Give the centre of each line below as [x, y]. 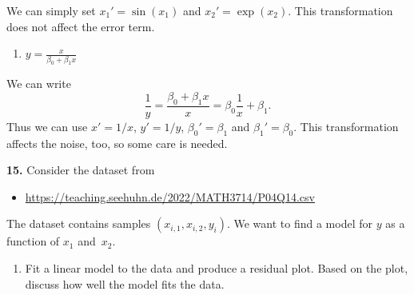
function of [33, 241]
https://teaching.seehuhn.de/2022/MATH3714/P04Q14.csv [170, 196]
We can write [39, 84]
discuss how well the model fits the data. [125, 283]
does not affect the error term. [81, 26]
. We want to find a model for [299, 223]
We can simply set [51, 10]
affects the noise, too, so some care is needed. [117, 143]
